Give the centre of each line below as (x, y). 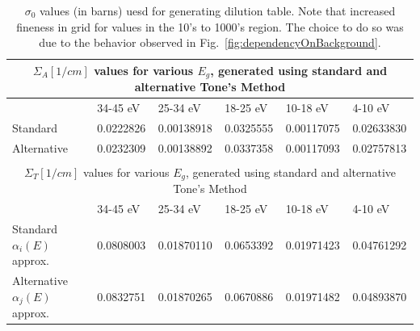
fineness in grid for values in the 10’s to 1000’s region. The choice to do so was (210, 26)
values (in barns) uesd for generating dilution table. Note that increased (218, 10)
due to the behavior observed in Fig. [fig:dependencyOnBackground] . (210, 42)
